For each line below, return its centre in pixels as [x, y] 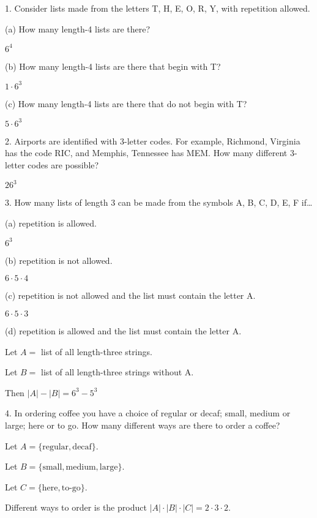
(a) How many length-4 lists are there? [78, 28]
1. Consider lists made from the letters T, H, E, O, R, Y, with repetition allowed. [158, 8]
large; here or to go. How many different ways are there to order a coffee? [143, 425]
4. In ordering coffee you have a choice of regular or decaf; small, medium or [148, 413]
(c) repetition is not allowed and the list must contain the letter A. [130, 295]
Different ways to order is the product [76, 507]
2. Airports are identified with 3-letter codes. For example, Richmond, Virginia [153, 141]
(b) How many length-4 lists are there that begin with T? [113, 66]
